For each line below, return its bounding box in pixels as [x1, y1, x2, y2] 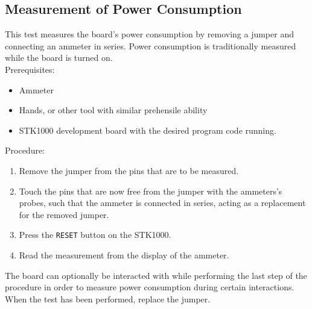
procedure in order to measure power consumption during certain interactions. [5, 281, 294, 293]
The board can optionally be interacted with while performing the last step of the [5, 269, 307, 281]
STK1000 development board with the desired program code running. [19, 123, 276, 136]
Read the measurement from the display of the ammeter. [19, 248, 229, 261]
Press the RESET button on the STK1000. [19, 228, 171, 241]
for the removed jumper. [19, 208, 109, 220]
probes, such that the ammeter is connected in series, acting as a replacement [19, 196, 306, 209]
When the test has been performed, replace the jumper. [5, 292, 211, 305]
